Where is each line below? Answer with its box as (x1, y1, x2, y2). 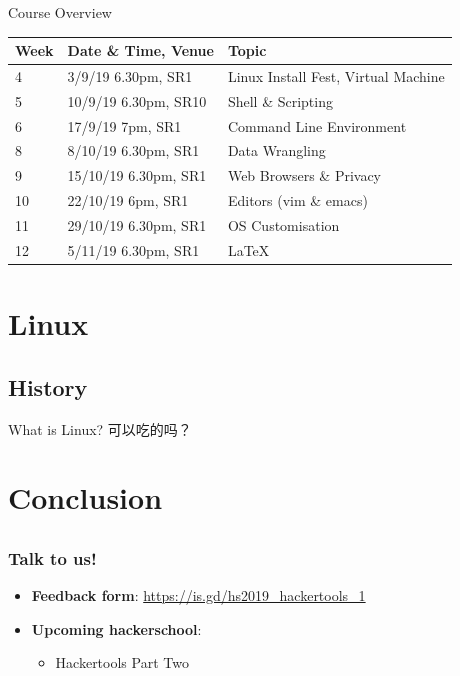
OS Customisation (227, 215, 340, 235)
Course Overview (8, 2, 112, 22)
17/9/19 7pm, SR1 (67, 115, 182, 136)
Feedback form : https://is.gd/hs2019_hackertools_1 (31, 585, 366, 606)
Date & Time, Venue (67, 40, 214, 61)
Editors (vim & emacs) (227, 190, 368, 211)
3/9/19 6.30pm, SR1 (67, 65, 193, 86)
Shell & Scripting (227, 90, 333, 111)
